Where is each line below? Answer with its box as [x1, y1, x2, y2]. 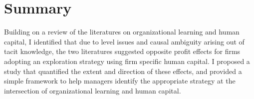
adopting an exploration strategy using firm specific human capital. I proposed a [4, 55, 250, 66]
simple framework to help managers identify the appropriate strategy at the [4, 75, 236, 86]
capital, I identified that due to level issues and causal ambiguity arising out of [4, 36, 245, 46]
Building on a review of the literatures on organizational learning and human [4, 26, 240, 37]
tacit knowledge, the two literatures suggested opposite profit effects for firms [4, 46, 241, 56]
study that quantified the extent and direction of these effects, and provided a [4, 65, 242, 76]
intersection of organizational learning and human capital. [4, 85, 181, 95]
